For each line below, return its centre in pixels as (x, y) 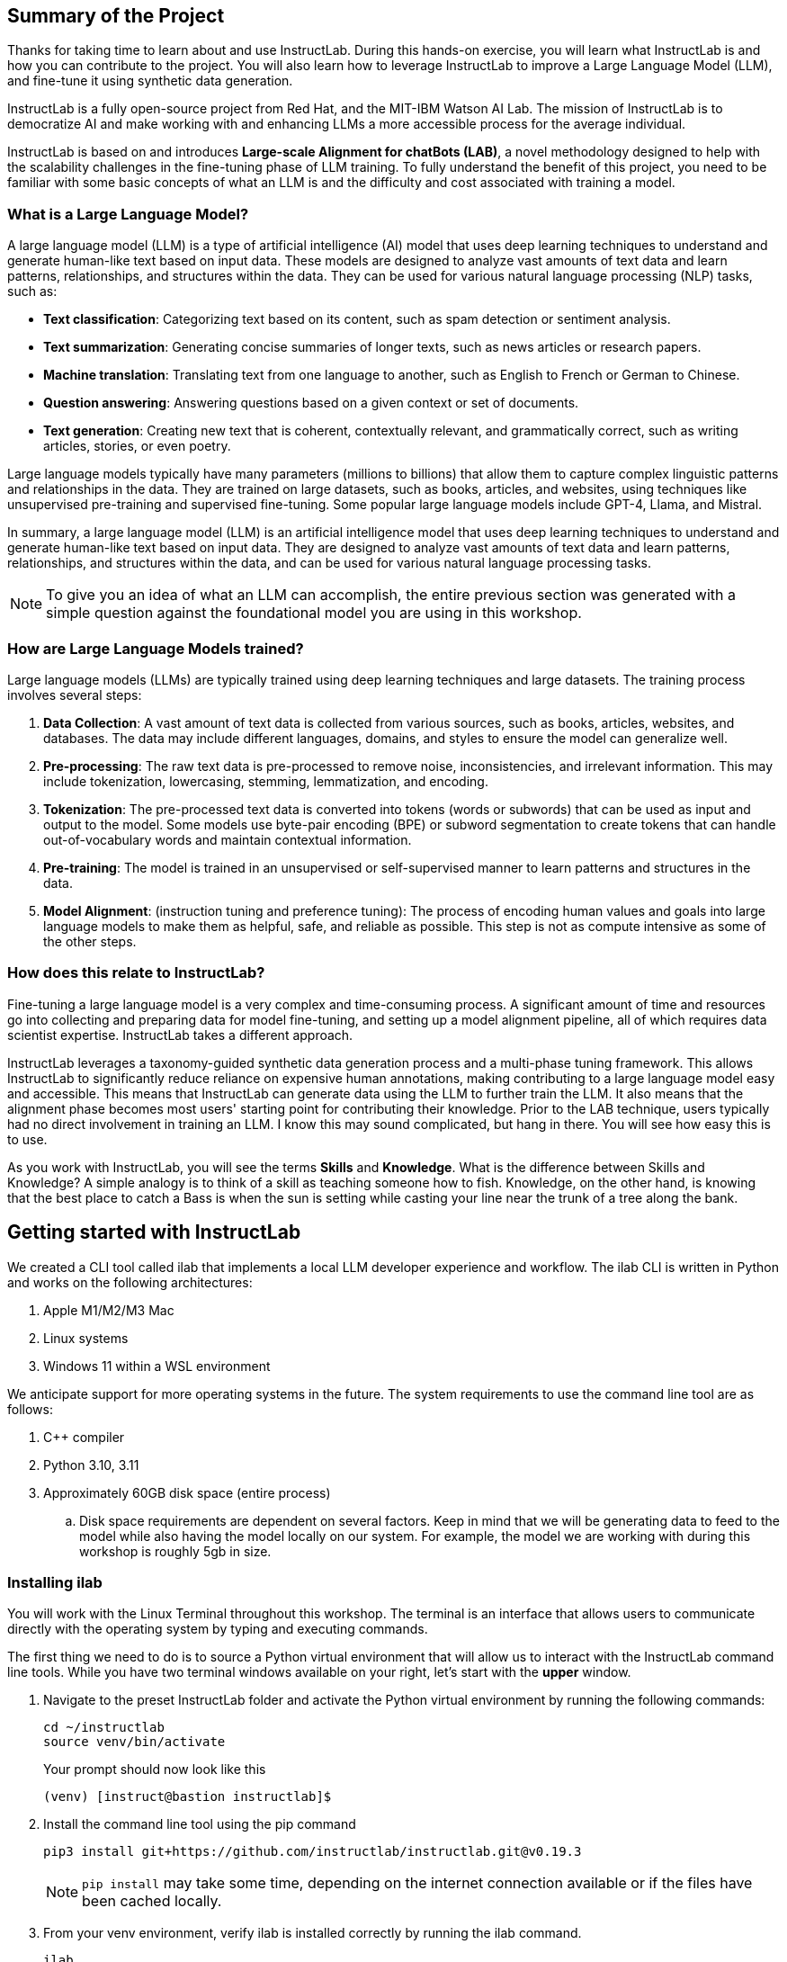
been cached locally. (152, 1901)
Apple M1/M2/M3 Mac (109, 1310)
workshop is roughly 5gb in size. (175, 1551)
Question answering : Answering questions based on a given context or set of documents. (311, 403)
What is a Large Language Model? (128, 214)
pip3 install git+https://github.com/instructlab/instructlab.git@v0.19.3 (313, 1852)
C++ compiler (84, 1437)
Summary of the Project (116, 16)
